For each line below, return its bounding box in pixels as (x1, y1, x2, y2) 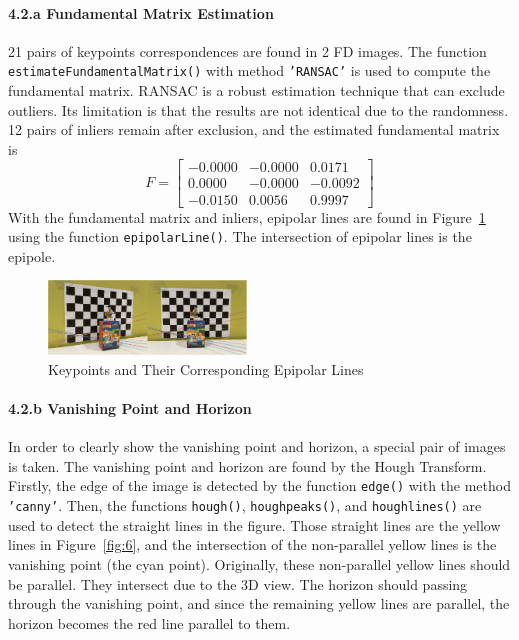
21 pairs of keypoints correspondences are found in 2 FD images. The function (8, 40, 487, 61)
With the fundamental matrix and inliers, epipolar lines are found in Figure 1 (8, 206, 486, 227)
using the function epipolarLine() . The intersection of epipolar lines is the (8, 226, 472, 247)
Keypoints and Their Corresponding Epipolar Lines (48, 358, 364, 379)
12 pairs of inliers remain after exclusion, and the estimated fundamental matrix (8, 119, 500, 140)
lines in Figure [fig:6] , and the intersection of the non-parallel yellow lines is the (8, 534, 497, 555)
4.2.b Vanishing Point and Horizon (8, 398, 252, 419)
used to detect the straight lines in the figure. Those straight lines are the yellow (8, 514, 501, 535)
